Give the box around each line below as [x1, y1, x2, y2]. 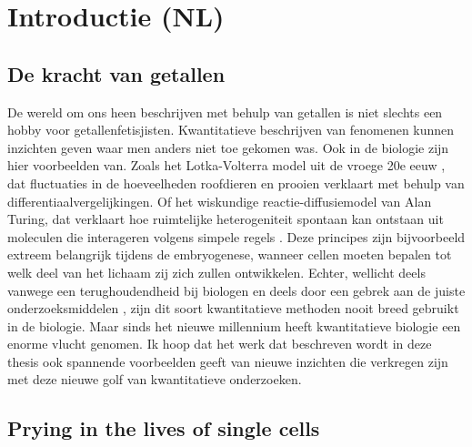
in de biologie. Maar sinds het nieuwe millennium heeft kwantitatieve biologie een [7, 316, 461, 335]
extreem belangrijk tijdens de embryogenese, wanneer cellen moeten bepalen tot [7, 245, 452, 264]
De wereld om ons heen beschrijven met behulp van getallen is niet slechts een [7, 102, 443, 121]
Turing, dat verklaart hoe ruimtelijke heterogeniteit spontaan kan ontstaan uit [7, 209, 444, 229]
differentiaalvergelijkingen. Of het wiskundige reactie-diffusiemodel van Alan [7, 191, 432, 210]
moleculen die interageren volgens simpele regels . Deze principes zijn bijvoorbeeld [7, 227, 466, 246]
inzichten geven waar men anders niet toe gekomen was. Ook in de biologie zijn [7, 137, 449, 157]
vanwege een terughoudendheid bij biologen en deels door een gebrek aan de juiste [7, 280, 466, 300]
